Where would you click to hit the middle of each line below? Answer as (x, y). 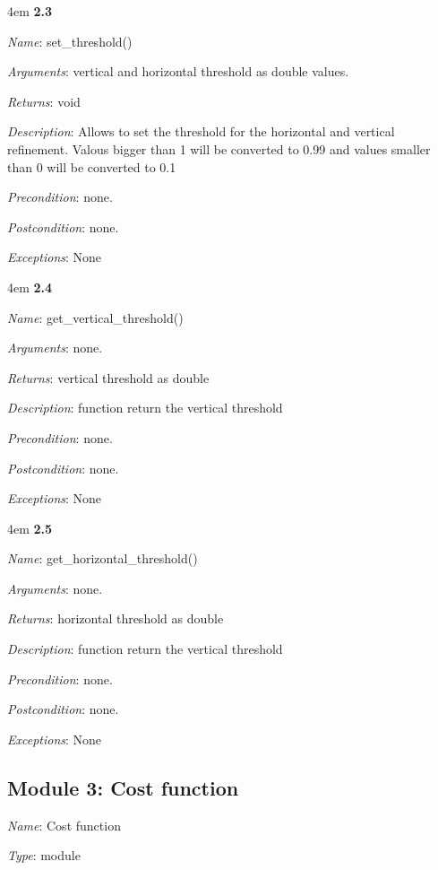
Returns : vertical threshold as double (108, 377)
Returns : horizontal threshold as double (116, 618)
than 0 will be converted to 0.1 (92, 166)
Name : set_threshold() (70, 41)
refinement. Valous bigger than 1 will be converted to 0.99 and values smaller (219, 148)
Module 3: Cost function (123, 787)
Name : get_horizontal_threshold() (103, 558)
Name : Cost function (64, 825)
